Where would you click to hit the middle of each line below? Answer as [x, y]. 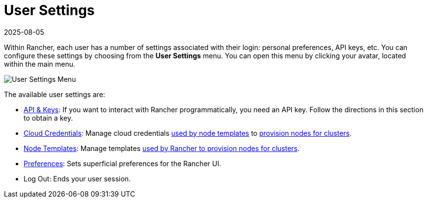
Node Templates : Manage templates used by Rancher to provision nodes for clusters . [162, 148]
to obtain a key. [48, 118]
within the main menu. [40, 64]
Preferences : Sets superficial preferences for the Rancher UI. [122, 163]
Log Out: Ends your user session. [77, 178]
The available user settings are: [55, 94]
